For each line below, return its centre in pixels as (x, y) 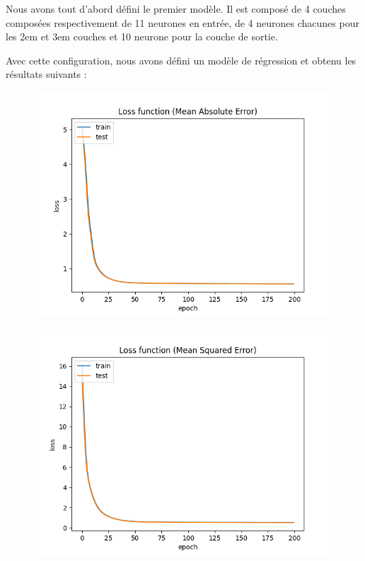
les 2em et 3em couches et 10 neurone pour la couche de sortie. (142, 36)
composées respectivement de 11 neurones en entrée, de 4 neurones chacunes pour (182, 22)
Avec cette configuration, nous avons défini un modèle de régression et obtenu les (181, 60)
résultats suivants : (46, 74)
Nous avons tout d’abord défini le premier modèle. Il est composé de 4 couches (176, 8)
